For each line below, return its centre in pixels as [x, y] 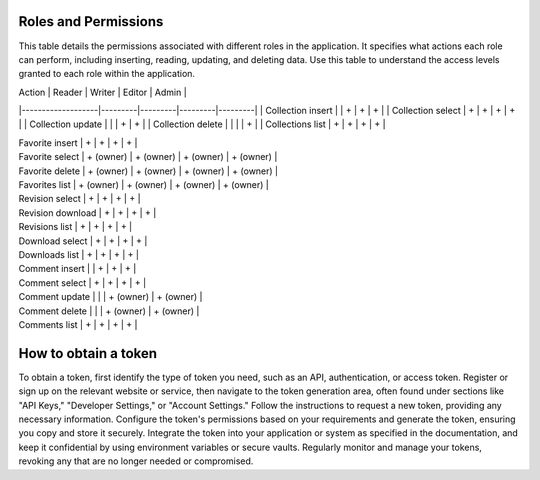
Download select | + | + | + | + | [83, 241]
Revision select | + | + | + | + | [79, 199]
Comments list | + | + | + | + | [78, 324]
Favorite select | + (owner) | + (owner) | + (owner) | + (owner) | [148, 157]
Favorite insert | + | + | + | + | [78, 142]
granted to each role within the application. [106, 74]
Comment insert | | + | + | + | [77, 269]
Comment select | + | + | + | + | [82, 282]
